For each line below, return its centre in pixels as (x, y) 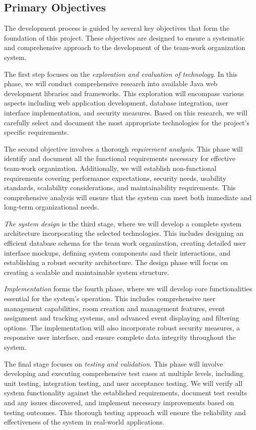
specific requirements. (37, 132)
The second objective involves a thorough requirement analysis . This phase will (124, 148)
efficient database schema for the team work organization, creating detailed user (125, 243)
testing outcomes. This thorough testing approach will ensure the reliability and (125, 412)
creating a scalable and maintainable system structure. (87, 272)
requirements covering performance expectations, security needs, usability (115, 178)
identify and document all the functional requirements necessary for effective (120, 158)
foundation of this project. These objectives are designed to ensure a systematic (125, 37)
